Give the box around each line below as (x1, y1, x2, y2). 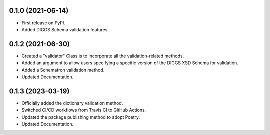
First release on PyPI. (21, 20, 66, 26)
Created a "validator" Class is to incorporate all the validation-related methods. (21, 53, 184, 59)
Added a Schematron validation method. (21, 67, 105, 73)
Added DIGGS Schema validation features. (21, 26, 109, 32)
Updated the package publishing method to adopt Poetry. (21, 114, 140, 120)
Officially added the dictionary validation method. (21, 100, 123, 106)
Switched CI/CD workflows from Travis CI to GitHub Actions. (21, 107, 146, 113)
